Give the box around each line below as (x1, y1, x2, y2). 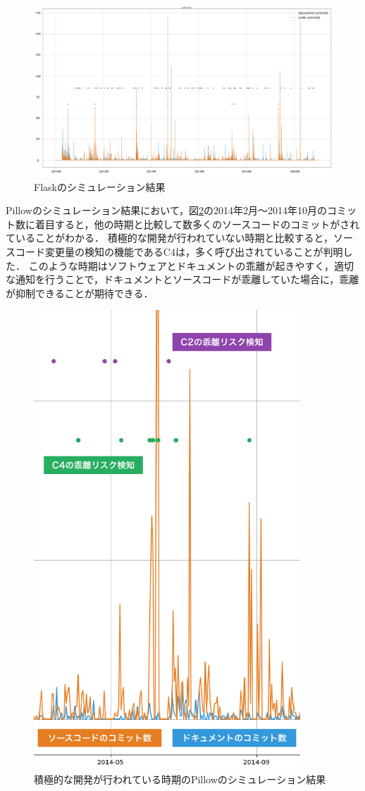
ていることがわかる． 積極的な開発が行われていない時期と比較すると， (6, 230, 333, 245)
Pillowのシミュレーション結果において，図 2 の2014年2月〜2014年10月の (6, 203, 327, 218)
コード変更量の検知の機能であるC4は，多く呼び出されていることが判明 (15, 244, 343, 259)
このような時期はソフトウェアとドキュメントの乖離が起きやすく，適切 (28, 258, 354, 273)
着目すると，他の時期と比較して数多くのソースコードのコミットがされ (35, 216, 360, 231)
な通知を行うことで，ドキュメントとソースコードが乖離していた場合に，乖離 (6, 272, 359, 287)
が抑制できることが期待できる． (6, 285, 154, 300)
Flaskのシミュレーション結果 (34, 179, 166, 194)
